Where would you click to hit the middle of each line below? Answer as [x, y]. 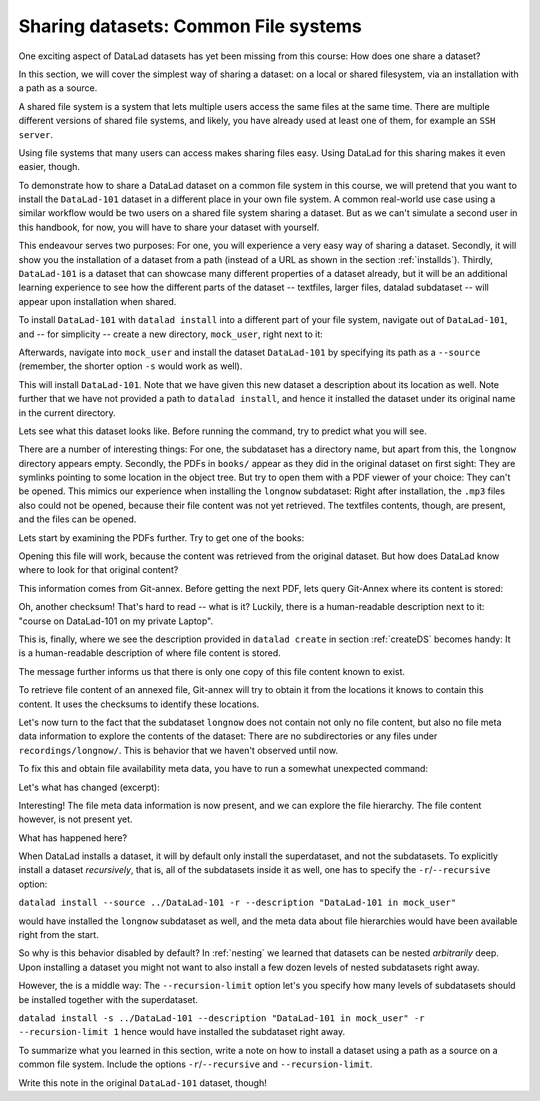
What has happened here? [73, 837]
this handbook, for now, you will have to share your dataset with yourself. [169, 227]
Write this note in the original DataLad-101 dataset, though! [142, 1082]
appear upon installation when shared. [97, 301]
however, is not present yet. [76, 819]
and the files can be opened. [77, 519]
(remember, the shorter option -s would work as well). [130, 366]
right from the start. [58, 935]
